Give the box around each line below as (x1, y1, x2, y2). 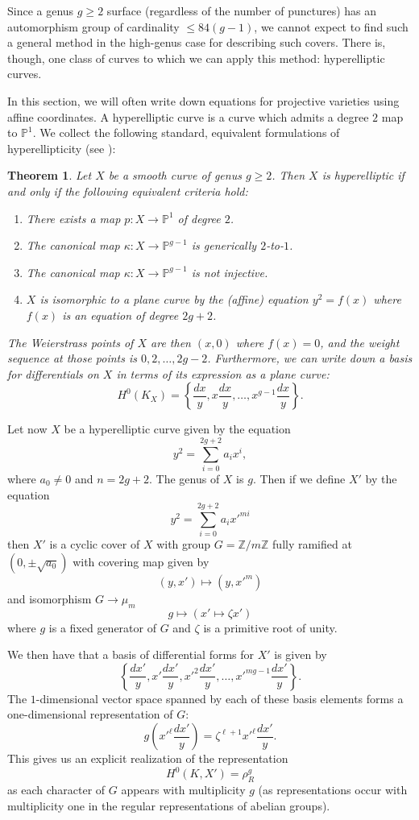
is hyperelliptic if (322, 167, 404, 184)
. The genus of (149, 470, 220, 487)
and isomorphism (7, 590, 92, 607)
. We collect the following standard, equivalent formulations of (32, 124, 340, 141)
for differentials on (7, 365, 99, 382)
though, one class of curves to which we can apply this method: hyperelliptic (7, 49, 385, 66)
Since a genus (7, 2, 74, 19)
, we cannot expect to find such (254, 18, 409, 35)
